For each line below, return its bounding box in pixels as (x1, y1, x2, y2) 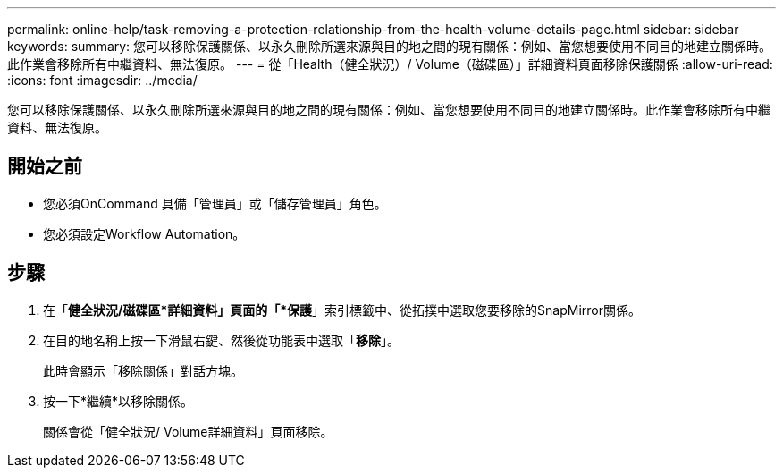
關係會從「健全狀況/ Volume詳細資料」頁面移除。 (43, 423, 333, 439)
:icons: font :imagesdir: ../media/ (7, 72, 198, 88)
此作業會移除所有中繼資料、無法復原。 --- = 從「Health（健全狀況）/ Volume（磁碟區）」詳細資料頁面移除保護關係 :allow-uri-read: (7, 56, 773, 72)
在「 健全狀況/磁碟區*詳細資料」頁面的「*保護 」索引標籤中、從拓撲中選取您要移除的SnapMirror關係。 (43, 301, 642, 318)
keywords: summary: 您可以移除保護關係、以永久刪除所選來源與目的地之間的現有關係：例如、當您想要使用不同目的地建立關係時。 (7, 38, 772, 54)
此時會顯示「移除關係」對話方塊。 (43, 362, 243, 378)
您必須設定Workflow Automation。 (43, 225, 246, 242)
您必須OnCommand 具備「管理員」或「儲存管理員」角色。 (43, 195, 387, 211)
